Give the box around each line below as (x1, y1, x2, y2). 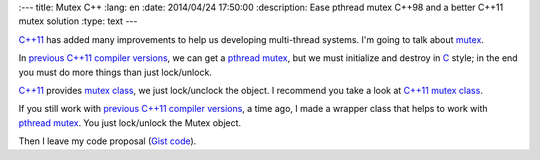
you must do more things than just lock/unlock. (18, 66, 212, 78)
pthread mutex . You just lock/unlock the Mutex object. (18, 116, 242, 129)
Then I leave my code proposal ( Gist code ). (18, 135, 197, 147)
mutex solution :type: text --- (18, 15, 138, 27)
